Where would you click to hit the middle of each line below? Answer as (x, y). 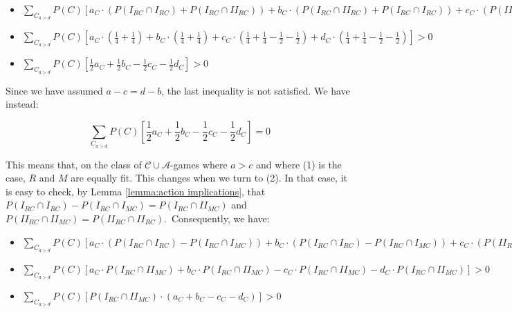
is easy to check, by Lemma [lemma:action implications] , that (136, 191)
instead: (22, 104)
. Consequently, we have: (217, 218)
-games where (199, 164)
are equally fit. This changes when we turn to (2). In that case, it (209, 178)
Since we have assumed (54, 90)
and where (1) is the (299, 164)
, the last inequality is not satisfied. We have (256, 90)
